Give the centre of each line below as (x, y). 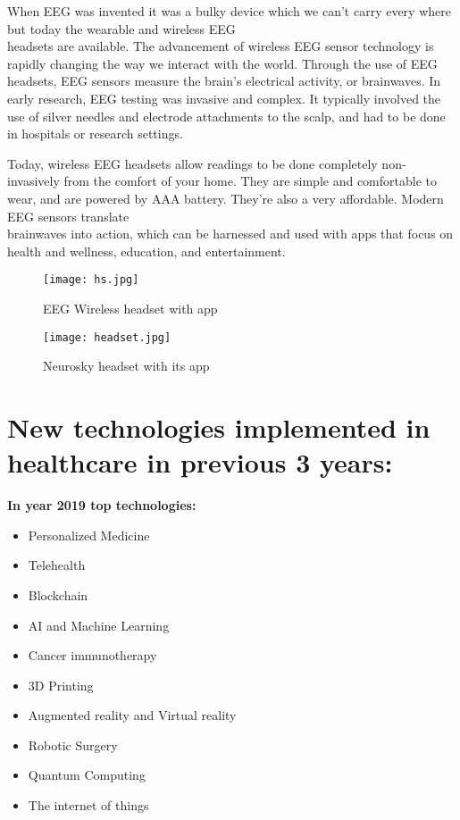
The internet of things (88, 805)
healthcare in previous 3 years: (200, 462)
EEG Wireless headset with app (130, 308)
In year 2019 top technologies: (102, 505)
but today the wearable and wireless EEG (121, 28)
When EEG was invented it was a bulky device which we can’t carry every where (229, 11)
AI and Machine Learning (99, 625)
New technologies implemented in (219, 427)
